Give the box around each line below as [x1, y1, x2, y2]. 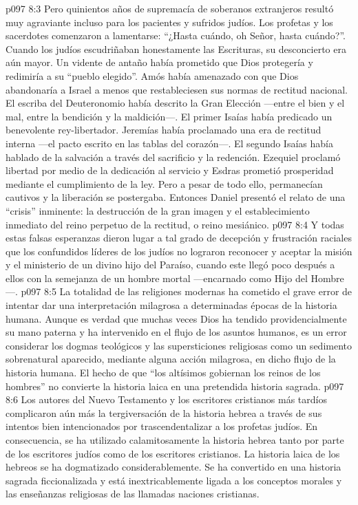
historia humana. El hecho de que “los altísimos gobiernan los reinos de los [6, 365, 321, 380]
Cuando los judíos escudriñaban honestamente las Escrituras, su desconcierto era [6, 41, 346, 56]
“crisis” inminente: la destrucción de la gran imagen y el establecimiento [6, 203, 310, 217]
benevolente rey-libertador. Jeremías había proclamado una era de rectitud [6, 122, 322, 137]
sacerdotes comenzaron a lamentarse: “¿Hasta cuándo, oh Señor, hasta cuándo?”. [6, 28, 346, 43]
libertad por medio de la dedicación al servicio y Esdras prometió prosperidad [6, 163, 334, 178]
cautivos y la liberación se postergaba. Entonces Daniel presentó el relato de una [6, 190, 346, 204]
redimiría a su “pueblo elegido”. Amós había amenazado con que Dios [6, 68, 299, 83]
